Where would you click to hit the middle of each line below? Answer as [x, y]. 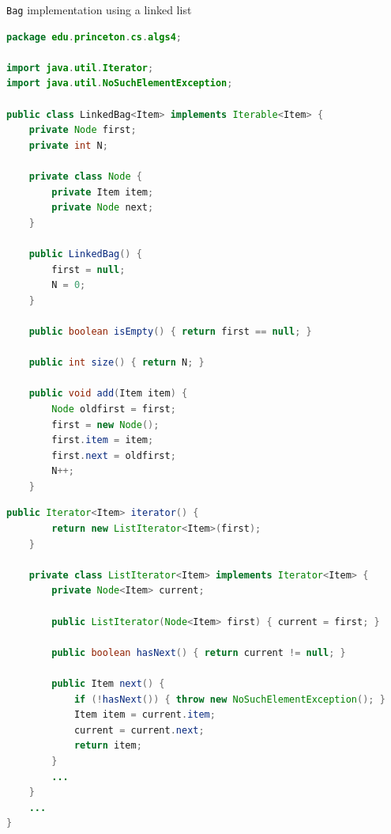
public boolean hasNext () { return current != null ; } [199, 652]
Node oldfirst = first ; [114, 409]
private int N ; [68, 145]
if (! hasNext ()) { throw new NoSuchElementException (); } [229, 699]
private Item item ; [103, 192]
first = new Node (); [105, 425]
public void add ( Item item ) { [108, 394]
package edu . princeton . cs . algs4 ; [94, 37]
